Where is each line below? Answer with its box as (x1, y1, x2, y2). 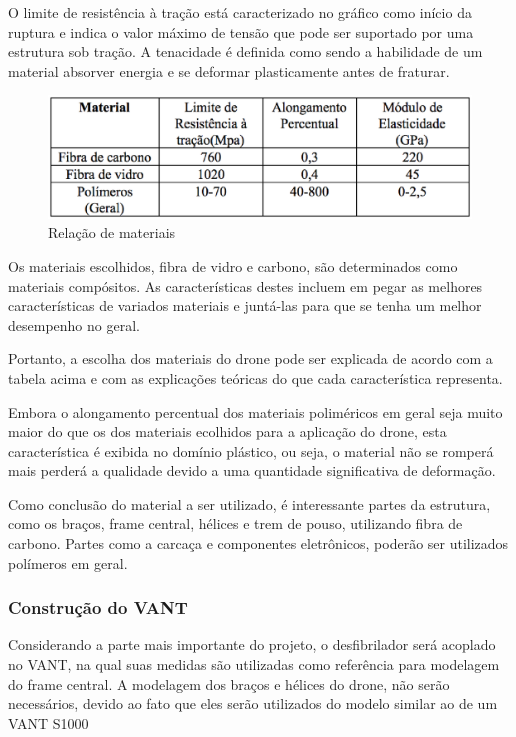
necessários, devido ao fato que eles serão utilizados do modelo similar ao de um (8, 693, 498, 714)
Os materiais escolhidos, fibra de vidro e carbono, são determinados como (8, 255, 458, 276)
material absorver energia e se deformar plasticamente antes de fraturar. (8, 60, 450, 81)
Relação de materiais (48, 222, 176, 243)
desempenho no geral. (8, 314, 140, 335)
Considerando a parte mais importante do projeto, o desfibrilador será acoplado (8, 634, 496, 655)
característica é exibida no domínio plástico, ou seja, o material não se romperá (8, 440, 494, 461)
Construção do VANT (8, 595, 188, 620)
